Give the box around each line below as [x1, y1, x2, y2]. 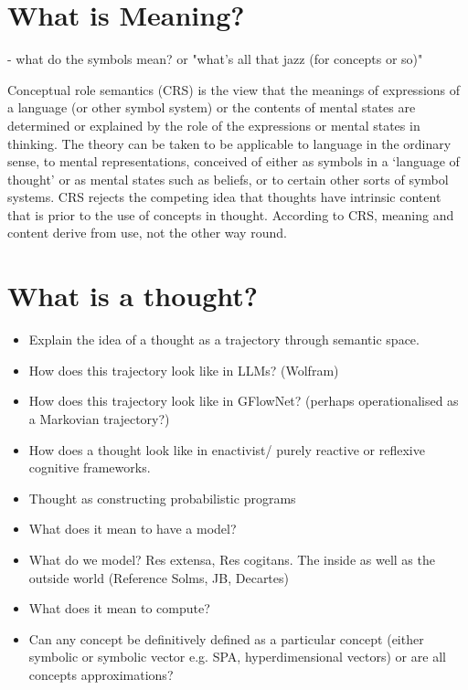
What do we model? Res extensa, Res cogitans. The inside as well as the [28, 549, 435, 568]
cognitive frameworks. [28, 458, 151, 477]
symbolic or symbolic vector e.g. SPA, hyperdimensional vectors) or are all [28, 647, 446, 666]
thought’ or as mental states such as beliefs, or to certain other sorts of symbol [7, 169, 449, 188]
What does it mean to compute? [28, 599, 210, 618]
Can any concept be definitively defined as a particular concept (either [28, 629, 424, 648]
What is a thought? [7, 277, 259, 314]
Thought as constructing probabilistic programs [28, 488, 296, 507]
